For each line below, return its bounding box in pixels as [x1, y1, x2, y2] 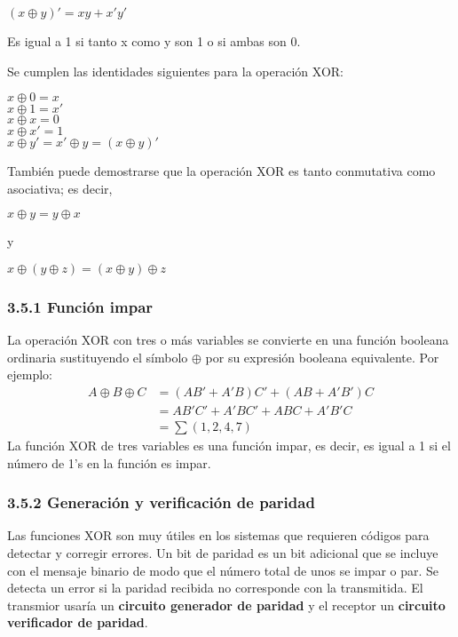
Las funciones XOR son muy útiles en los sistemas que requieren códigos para [7, 526, 430, 545]
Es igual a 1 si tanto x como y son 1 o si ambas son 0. [7, 32, 301, 50]
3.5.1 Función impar [7, 295, 154, 317]
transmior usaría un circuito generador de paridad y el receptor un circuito [7, 595, 446, 614]
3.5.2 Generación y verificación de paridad [7, 491, 315, 514]
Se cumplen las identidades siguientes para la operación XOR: [7, 61, 343, 80]
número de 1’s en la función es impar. [7, 453, 211, 472]
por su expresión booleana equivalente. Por [205, 347, 439, 366]
